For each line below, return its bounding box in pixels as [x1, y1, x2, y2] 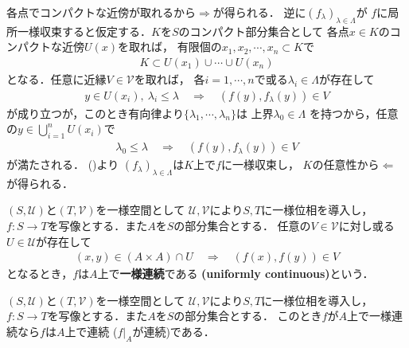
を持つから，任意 [309, 104, 399, 121]
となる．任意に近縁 [6, 71, 107, 88]
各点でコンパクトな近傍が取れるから [6, 4, 196, 20]
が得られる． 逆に [212, 4, 306, 20]
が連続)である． [132, 323, 215, 340]
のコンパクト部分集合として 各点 [178, 22, 349, 39]
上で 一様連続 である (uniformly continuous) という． [97, 265, 374, 282]
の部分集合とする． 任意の [173, 217, 311, 234]
